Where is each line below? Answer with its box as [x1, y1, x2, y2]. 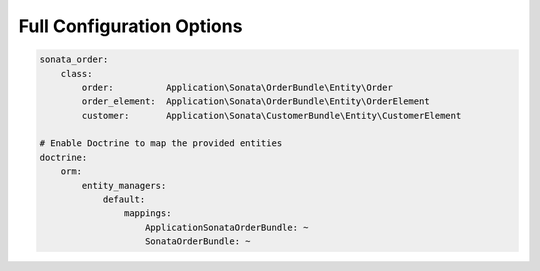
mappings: [123, 208, 172, 219]
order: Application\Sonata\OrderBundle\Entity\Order [81, 81, 394, 93]
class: [60, 68, 93, 79]
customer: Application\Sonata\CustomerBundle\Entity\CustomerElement [81, 110, 462, 121]
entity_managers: [81, 180, 167, 191]
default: [102, 194, 146, 205]
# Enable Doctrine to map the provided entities [39, 138, 283, 149]
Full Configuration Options [18, 15, 243, 37]
